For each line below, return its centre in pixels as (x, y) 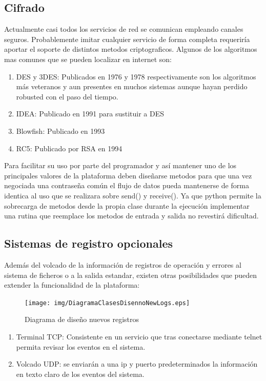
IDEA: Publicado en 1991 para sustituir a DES (90, 114)
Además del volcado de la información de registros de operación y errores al (123, 264)
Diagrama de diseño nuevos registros (82, 319)
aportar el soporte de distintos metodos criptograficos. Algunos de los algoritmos (131, 49)
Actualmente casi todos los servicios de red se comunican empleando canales (124, 29)
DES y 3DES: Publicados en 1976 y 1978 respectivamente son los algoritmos (136, 76)
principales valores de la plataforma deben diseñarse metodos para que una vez (128, 175)
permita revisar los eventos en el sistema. (81, 346)
